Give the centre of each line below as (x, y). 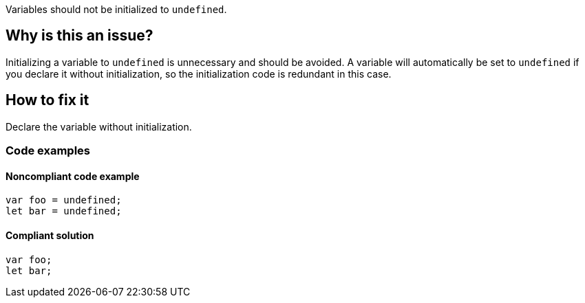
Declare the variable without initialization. (99, 126)
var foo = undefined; (64, 200)
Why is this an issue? (79, 36)
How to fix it (47, 100)
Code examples (48, 151)
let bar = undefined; (64, 211)
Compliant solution (50, 235)
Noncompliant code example (73, 176)
